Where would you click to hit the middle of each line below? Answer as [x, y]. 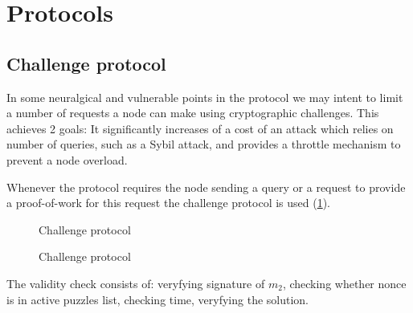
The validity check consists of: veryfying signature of [136, 283]
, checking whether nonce [344, 283]
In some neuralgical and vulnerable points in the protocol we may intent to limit [205, 97]
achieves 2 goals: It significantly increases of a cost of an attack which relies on [200, 128]
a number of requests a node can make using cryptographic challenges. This [193, 113]
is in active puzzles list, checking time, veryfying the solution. [157, 299]
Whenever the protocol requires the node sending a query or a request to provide [206, 187]
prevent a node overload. [67, 159]
